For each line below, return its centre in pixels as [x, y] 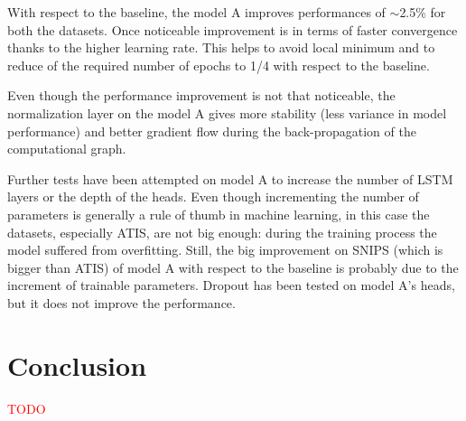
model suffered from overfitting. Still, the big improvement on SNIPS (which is [225, 250]
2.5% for [423, 12]
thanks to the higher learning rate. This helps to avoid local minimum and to [221, 47]
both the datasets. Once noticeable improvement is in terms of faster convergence [233, 29]
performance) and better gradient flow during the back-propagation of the [212, 131]
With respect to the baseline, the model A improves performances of [196, 12]
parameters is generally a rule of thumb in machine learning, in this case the [219, 214]
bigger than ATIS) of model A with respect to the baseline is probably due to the [233, 267]
